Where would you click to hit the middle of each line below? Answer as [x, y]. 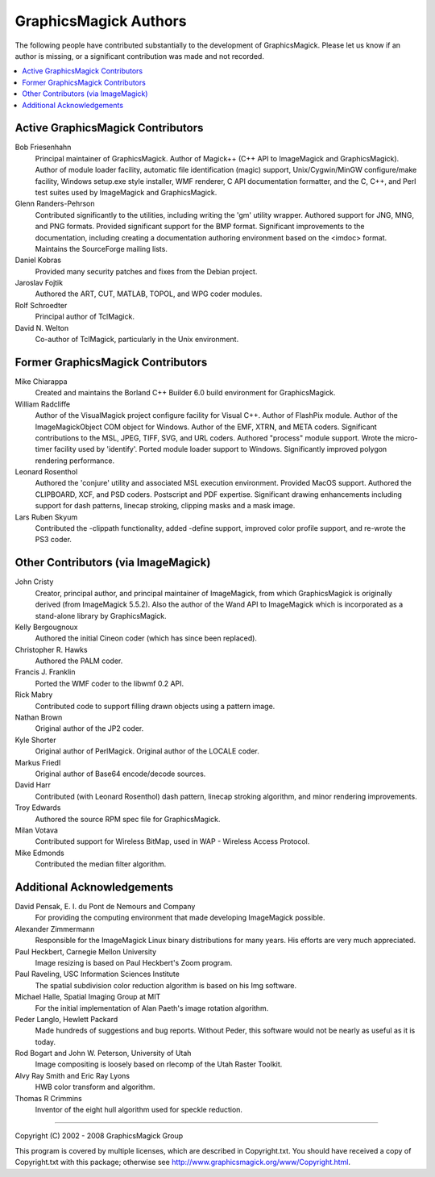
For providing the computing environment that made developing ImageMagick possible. [180, 918]
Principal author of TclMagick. [85, 317]
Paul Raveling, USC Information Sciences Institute [97, 974]
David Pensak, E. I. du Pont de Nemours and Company [105, 906]
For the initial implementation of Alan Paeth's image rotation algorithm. [152, 1008]
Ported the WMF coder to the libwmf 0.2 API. [110, 683]
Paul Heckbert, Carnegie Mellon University [86, 951]
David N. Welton [41, 328]
